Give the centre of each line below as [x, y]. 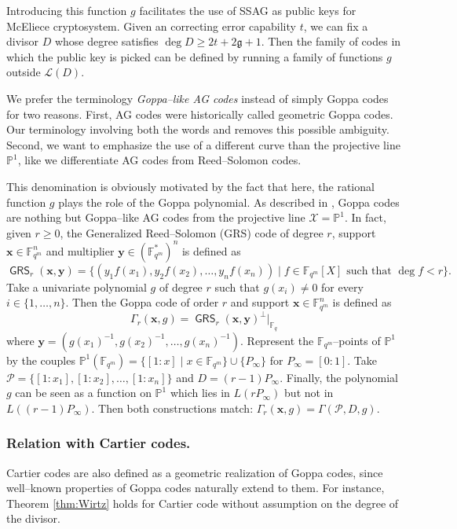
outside [24, 72]
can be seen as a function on [83, 393]
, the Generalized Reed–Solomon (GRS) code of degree [192, 232]
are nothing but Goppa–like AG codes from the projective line [156, 217]
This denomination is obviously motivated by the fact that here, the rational [190, 186]
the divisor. [33, 518]
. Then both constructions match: [172, 408]
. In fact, [365, 217]
